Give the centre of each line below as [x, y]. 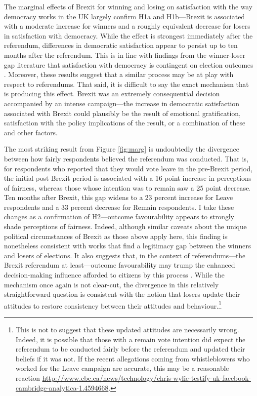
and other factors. [31, 132]
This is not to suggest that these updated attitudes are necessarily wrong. [127, 330]
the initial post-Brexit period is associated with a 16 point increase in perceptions [128, 178]
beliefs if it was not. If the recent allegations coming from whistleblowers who [133, 358]
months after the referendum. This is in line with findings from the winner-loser [125, 55]
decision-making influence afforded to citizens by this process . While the [114, 275]
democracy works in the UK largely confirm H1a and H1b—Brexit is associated [125, 16]
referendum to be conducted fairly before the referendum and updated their [130, 349]
